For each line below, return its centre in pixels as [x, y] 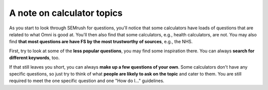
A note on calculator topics [66, 13]
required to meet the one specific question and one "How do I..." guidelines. [87, 81]
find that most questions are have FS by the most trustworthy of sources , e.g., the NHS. [101, 42]
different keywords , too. [34, 58]
